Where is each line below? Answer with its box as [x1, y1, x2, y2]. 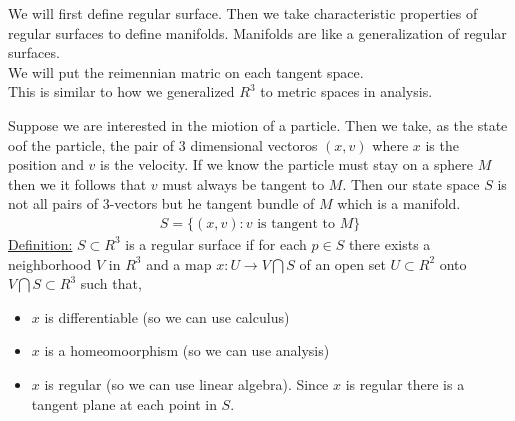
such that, [80, 273, 142, 294]
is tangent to [257, 216, 336, 231]
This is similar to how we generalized [8, 81, 235, 102]
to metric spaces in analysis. [260, 81, 433, 102]
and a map [146, 253, 212, 274]
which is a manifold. [337, 193, 461, 214]
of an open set [299, 253, 386, 274]
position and [8, 154, 84, 175]
